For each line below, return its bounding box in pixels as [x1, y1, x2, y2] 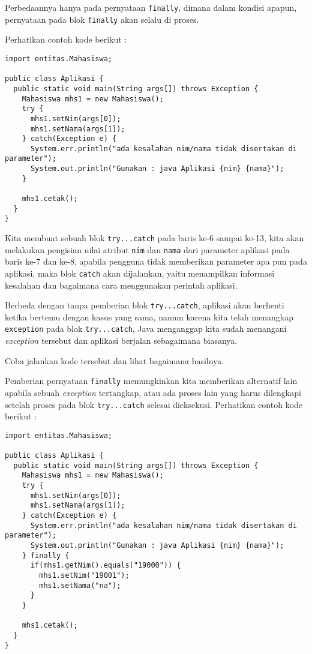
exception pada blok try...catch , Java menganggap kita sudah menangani [5, 322, 287, 335]
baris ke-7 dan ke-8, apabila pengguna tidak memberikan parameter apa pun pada [5, 255, 307, 268]
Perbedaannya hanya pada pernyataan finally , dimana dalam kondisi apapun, [5, 1, 297, 13]
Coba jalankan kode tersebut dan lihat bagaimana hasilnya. [5, 354, 224, 367]
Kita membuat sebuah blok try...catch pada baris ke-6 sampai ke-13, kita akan [5, 232, 304, 244]
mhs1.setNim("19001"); [39, 571, 130, 580]
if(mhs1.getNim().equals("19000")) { [30, 561, 181, 570]
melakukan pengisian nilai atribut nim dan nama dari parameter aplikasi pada [5, 243, 290, 256]
